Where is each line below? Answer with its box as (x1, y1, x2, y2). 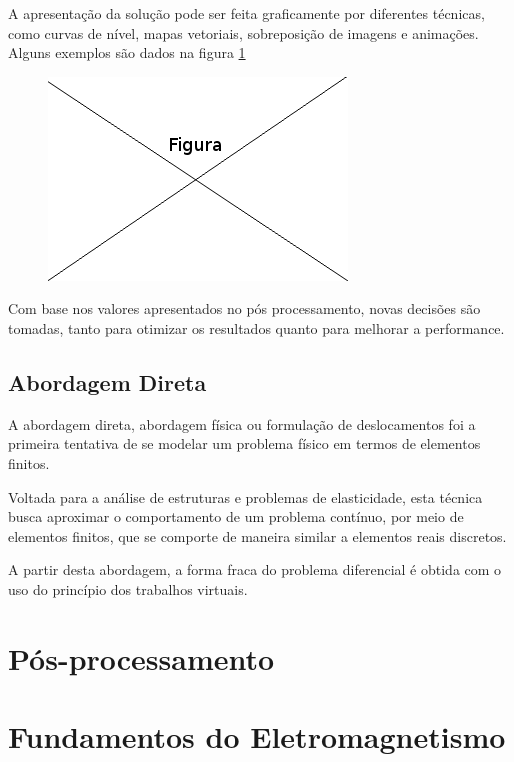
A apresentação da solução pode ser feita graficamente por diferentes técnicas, (8, 3, 485, 23)
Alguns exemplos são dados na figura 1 (8, 42, 246, 63)
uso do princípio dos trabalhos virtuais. (8, 578, 248, 599)
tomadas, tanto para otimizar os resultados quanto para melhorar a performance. (8, 317, 505, 338)
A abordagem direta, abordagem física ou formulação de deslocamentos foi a (8, 413, 476, 434)
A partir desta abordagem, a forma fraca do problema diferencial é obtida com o (8, 559, 502, 580)
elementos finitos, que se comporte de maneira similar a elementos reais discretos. (8, 525, 507, 546)
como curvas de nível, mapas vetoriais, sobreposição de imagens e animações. (8, 22, 479, 43)
